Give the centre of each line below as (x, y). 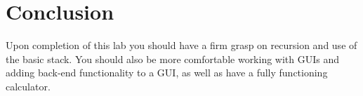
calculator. (28, 86)
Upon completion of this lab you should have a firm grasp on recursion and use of (181, 45)
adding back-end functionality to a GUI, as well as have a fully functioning (167, 73)
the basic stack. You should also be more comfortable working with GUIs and (173, 59)
